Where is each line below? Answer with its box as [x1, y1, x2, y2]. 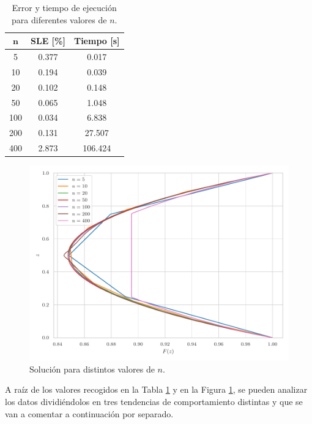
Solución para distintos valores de [29, 362, 155, 375]
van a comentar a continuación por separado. [5, 407, 174, 420]
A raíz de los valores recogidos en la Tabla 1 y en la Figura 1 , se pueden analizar [5, 383, 308, 396]
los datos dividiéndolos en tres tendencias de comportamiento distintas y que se [5, 395, 303, 407]
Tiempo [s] [73, 34, 120, 47]
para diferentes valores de [12, 13, 107, 26]
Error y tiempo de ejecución [12, 1, 117, 13]
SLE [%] [31, 34, 65, 47]
